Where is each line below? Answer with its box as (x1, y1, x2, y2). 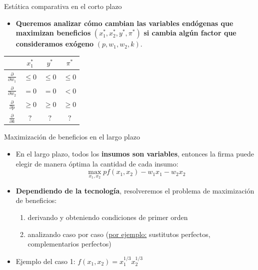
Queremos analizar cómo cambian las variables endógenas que (15, 17, 233, 28)
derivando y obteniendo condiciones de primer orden (27, 212, 188, 222)
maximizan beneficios (15, 27, 91, 38)
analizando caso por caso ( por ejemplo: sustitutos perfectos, (27, 228, 210, 239)
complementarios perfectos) (27, 238, 111, 249)
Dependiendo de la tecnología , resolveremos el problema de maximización (15, 185, 254, 195)
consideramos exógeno (15, 38, 94, 49)
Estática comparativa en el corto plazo (4, 1, 122, 11)
